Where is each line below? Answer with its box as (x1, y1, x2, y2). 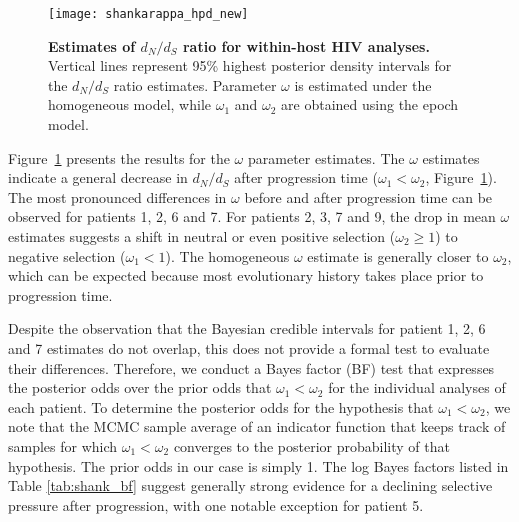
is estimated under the (294, 74, 432, 95)
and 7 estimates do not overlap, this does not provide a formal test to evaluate (8, 337, 490, 358)
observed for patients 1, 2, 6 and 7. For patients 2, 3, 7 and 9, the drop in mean (8, 206, 496, 227)
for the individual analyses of (328, 377, 506, 398)
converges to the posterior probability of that (173, 435, 450, 456)
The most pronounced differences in (8, 186, 227, 207)
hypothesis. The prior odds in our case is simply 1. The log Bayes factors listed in (8, 455, 509, 476)
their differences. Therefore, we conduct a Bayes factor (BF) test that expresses (8, 357, 495, 378)
